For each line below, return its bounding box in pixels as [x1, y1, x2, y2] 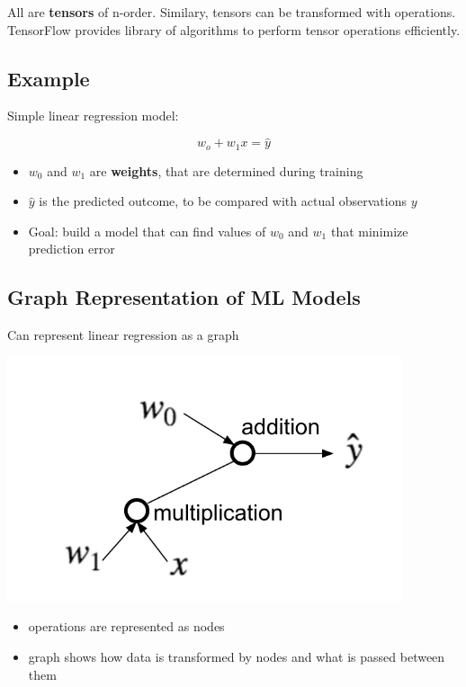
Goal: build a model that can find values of [28, 221, 266, 240]
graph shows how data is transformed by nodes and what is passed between [28, 647, 445, 666]
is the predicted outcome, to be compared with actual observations [39, 192, 407, 210]
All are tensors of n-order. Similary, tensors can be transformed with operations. [7, 3, 456, 21]
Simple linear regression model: [7, 106, 179, 125]
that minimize [330, 221, 408, 240]
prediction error [28, 239, 115, 258]
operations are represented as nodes [28, 617, 225, 636]
